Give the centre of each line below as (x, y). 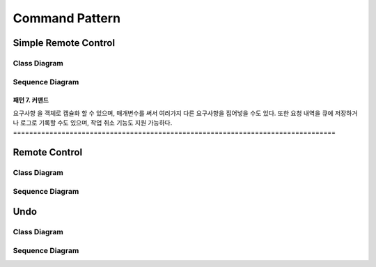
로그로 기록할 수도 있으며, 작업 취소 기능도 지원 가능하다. (96, 123)
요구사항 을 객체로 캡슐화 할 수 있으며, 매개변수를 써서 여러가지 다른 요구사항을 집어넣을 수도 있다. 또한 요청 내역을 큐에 (173, 113)
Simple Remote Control (64, 43)
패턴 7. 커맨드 (31, 100)
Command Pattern (67, 18)
